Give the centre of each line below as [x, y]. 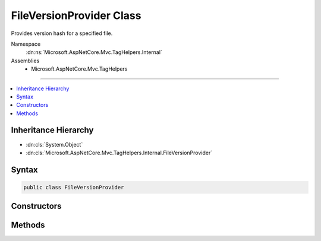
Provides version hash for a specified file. [62, 33]
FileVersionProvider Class [76, 15]
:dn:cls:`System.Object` [54, 144]
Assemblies [25, 61]
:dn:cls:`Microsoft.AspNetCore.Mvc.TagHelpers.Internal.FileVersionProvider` [119, 153]
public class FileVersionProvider [74, 187]
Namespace [26, 44]
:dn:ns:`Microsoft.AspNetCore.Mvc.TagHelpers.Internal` [94, 52]
